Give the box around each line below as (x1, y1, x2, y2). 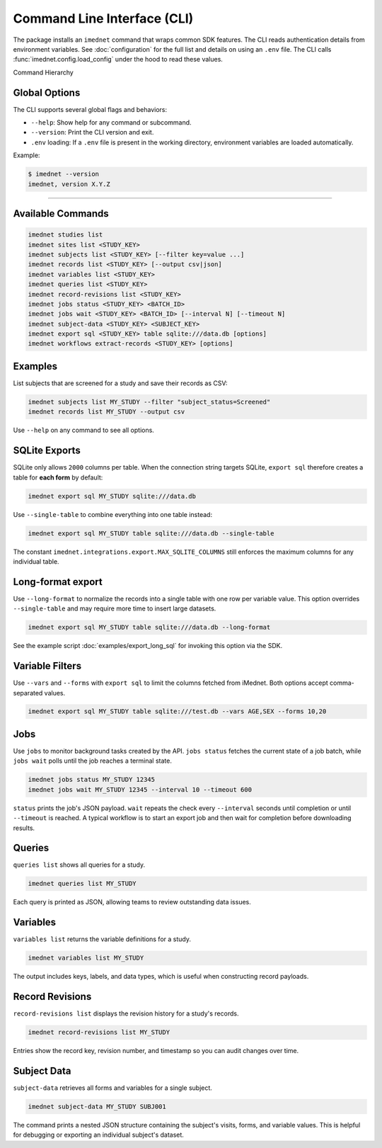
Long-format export (13, 576, 103, 588)
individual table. (13, 557, 59, 566)
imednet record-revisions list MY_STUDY (28, 1028, 170, 1037)
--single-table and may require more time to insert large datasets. (13, 604, 216, 613)
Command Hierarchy (13, 68, 74, 76)
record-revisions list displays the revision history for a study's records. (13, 1009, 239, 1018)
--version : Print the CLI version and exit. (30, 128, 154, 137)
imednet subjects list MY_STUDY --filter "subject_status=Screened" (28, 397, 271, 406)
